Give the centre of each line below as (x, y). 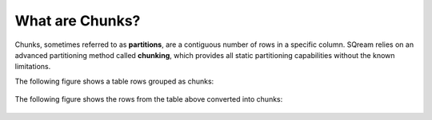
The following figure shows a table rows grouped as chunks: (114, 81)
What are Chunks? (78, 21)
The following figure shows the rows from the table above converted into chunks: (149, 99)
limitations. (33, 67)
